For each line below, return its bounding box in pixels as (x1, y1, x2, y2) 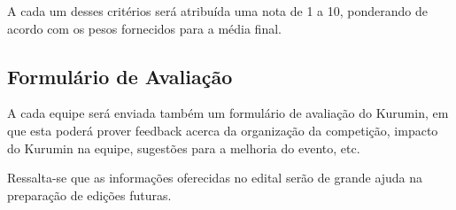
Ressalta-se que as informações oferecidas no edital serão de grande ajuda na (7, 168, 423, 187)
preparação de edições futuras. (7, 185, 172, 204)
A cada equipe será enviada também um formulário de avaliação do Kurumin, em (7, 104, 449, 122)
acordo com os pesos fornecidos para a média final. (7, 19, 282, 37)
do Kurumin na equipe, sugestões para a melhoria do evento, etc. (7, 138, 360, 157)
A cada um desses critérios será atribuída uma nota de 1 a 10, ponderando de (7, 2, 429, 19)
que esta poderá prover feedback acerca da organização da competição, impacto (7, 121, 438, 139)
